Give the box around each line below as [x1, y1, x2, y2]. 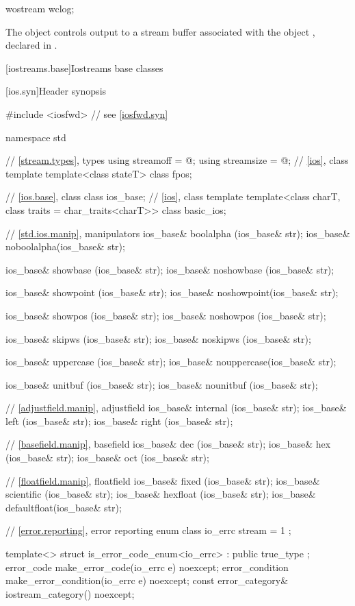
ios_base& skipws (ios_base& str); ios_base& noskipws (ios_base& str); [5, 331, 311, 346]
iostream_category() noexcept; [5, 586, 135, 601]
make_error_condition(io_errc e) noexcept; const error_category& [5, 573, 289, 587]
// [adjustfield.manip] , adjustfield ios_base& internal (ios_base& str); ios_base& [5, 400, 347, 415]
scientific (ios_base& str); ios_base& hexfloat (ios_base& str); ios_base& [5, 487, 316, 501]
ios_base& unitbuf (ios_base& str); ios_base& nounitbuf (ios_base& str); [5, 377, 318, 391]
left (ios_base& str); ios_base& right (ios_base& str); [5, 413, 233, 428]
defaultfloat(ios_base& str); [5, 500, 122, 514]
